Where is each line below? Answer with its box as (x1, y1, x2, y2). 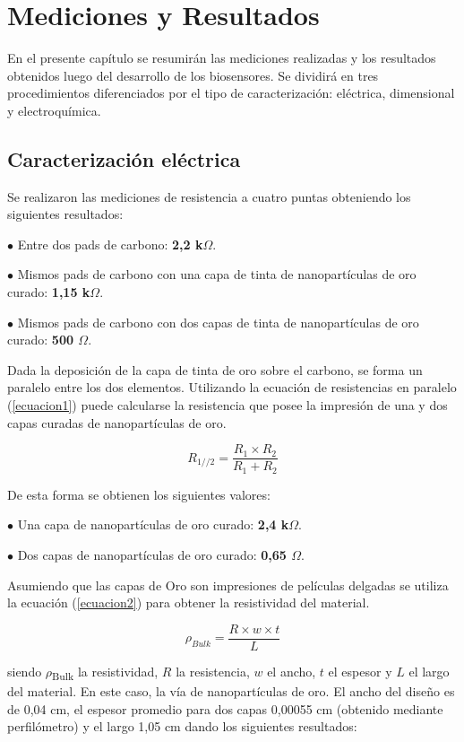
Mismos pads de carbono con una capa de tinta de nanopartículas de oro (17, 265, 417, 284)
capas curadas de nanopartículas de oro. (7, 413, 227, 432)
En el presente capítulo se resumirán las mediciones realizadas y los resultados (7, 48, 436, 67)
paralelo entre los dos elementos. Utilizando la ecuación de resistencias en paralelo (7, 378, 457, 397)
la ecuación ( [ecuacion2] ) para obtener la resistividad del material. (7, 593, 370, 612)
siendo (7, 661, 42, 680)
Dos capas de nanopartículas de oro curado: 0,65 (17, 545, 287, 563)
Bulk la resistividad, (52, 661, 159, 683)
